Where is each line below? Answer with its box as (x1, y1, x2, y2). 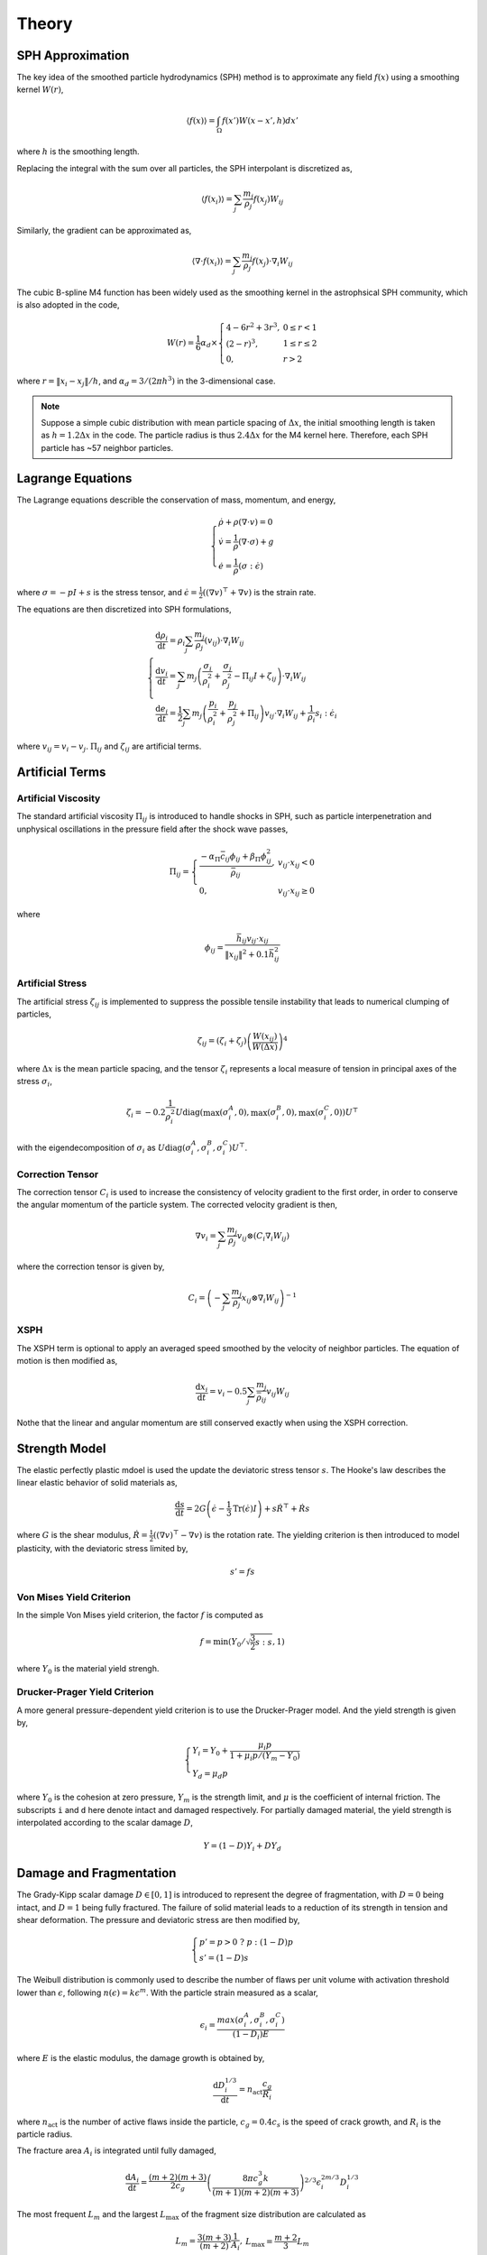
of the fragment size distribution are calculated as (180, 2208, 367, 2219)
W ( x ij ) (253, 1031, 278, 1044)
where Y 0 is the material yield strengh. (16, 1663, 160, 1677)
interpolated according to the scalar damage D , (16, 1818, 194, 1828)
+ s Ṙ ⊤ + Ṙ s (263, 1502, 310, 1514)
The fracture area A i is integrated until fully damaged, (16, 2145, 216, 2158)
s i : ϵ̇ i (315, 708, 337, 721)
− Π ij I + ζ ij (234, 670, 277, 683)
